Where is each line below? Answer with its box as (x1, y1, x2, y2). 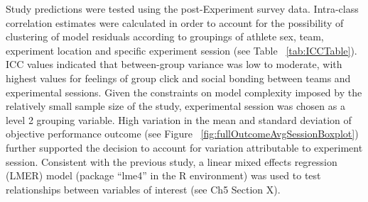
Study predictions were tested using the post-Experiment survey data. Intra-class (6, 1, 359, 16)
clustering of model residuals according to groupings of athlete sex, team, (6, 29, 324, 44)
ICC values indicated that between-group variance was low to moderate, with (6, 57, 342, 72)
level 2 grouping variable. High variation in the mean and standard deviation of (6, 112, 352, 127)
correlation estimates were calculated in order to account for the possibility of (6, 15, 344, 30)
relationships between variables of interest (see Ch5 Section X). (6, 181, 281, 196)
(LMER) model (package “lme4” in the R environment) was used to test (6, 168, 321, 183)
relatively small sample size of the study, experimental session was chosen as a (6, 99, 345, 113)
